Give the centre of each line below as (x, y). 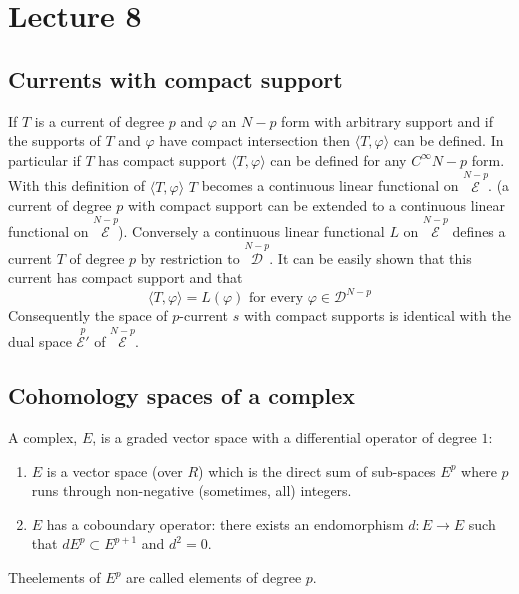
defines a (479, 230)
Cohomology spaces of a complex (182, 395)
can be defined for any (338, 159)
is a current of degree (99, 120)
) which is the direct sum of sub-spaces (317, 470)
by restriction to (190, 257)
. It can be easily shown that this (370, 257)
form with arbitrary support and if (387, 120)
